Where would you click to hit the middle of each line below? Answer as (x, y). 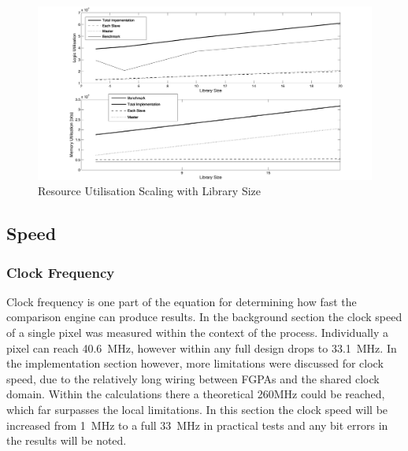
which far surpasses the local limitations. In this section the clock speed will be (197, 410)
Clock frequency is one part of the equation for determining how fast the (182, 301)
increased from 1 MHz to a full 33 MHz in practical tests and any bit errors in (197, 425)
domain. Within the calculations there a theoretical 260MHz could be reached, (196, 394)
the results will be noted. (67, 440)
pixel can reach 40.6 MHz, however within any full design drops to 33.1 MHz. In (202, 347)
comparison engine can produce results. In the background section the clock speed (204, 317)
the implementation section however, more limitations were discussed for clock (195, 363)
